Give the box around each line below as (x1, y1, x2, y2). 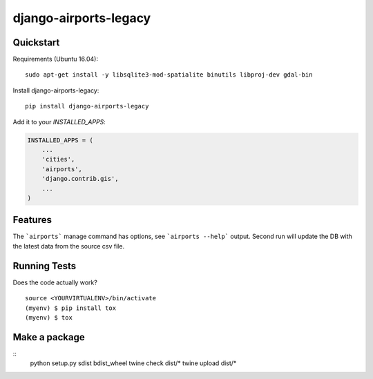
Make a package (12, 331, 86, 343)
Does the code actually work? (12, 278, 98, 286)
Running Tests (12, 260, 76, 272)
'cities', (41, 155, 75, 164)
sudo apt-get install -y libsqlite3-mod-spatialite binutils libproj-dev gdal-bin (25, 71, 313, 79)
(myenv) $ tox (25, 313, 73, 321)
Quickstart (12, 37, 60, 48)
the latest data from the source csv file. (12, 242, 124, 250)
